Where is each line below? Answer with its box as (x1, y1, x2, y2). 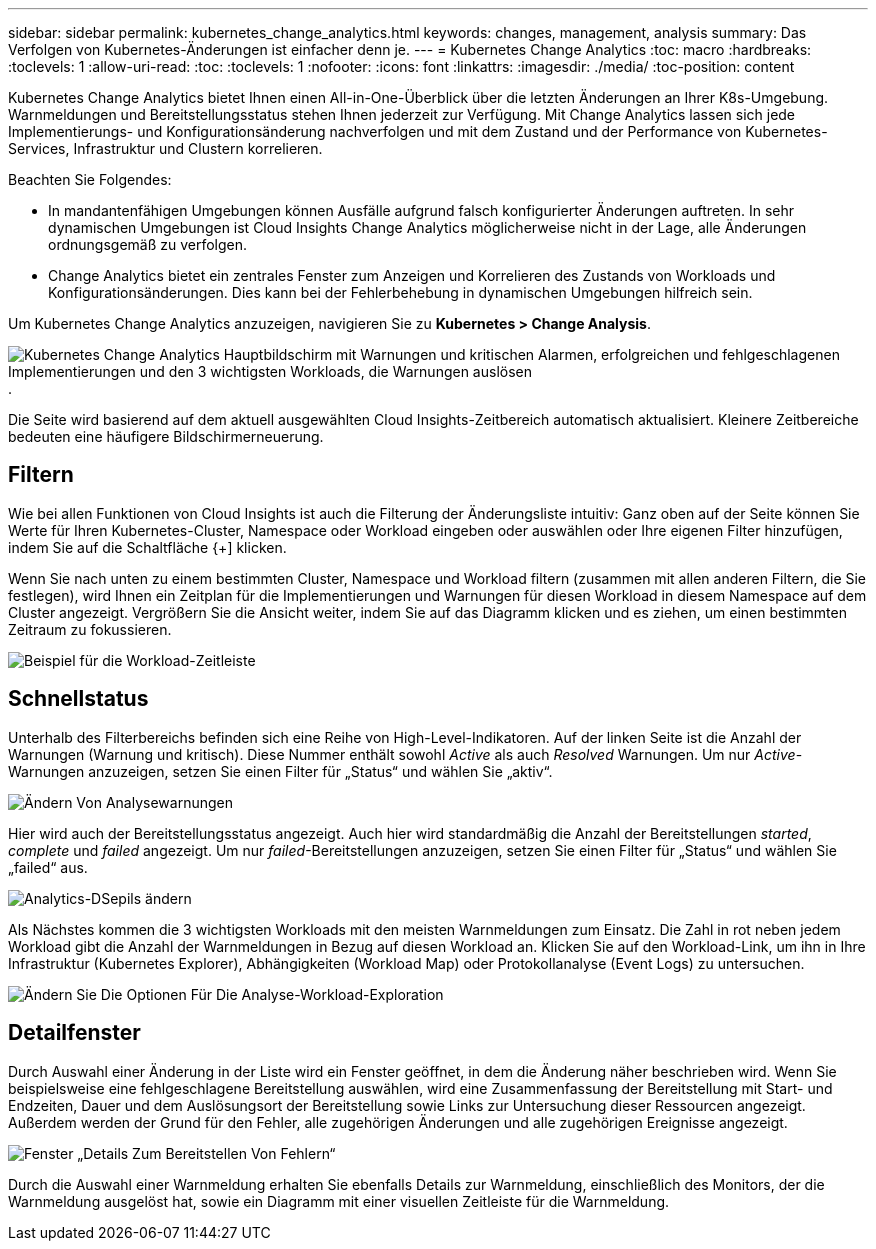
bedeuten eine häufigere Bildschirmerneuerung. (8, 428, 324, 445)
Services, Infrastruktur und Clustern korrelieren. (8, 140, 323, 157)
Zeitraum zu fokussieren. (8, 620, 172, 638)
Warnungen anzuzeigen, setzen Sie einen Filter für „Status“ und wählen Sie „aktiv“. (8, 762, 553, 780)
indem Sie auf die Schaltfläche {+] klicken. (8, 538, 287, 556)
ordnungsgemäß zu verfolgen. (48, 236, 248, 253)
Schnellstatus (8, 686, 149, 712)
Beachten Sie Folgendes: (8, 171, 172, 188)
